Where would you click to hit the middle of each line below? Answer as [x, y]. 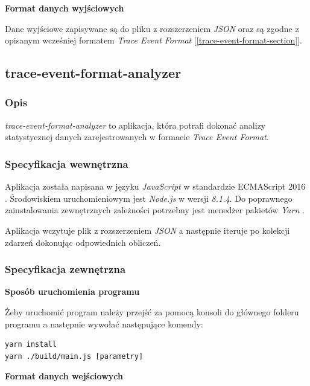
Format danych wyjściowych [65, 8]
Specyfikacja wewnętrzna [67, 163]
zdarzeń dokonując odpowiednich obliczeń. [83, 242]
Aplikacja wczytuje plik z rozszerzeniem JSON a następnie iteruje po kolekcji [147, 230]
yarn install [31, 345]
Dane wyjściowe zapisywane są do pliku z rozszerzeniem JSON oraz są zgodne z [152, 28]
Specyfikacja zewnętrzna [65, 269]
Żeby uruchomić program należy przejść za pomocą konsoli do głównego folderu [152, 311]
